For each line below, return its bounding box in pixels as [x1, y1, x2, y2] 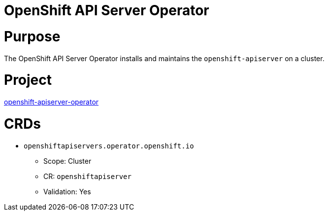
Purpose [4, 28, 61, 45]
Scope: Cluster [43, 156, 92, 165]
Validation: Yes [43, 187, 91, 196]
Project [4, 72, 52, 89]
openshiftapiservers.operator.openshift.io [24, 142, 194, 150]
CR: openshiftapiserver [43, 172, 131, 180]
